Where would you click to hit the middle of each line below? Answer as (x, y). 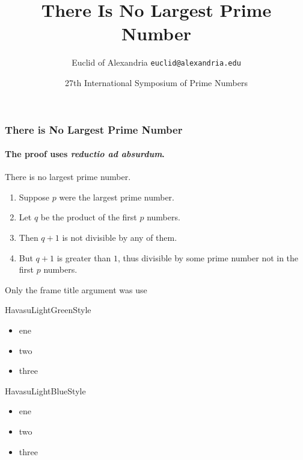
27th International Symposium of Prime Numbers (156, 82)
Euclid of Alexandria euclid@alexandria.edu (156, 62)
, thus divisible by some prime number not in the (208, 257)
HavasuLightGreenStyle (48, 310)
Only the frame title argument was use (76, 289)
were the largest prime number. (117, 197)
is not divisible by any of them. (120, 238)
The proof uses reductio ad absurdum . (85, 154)
